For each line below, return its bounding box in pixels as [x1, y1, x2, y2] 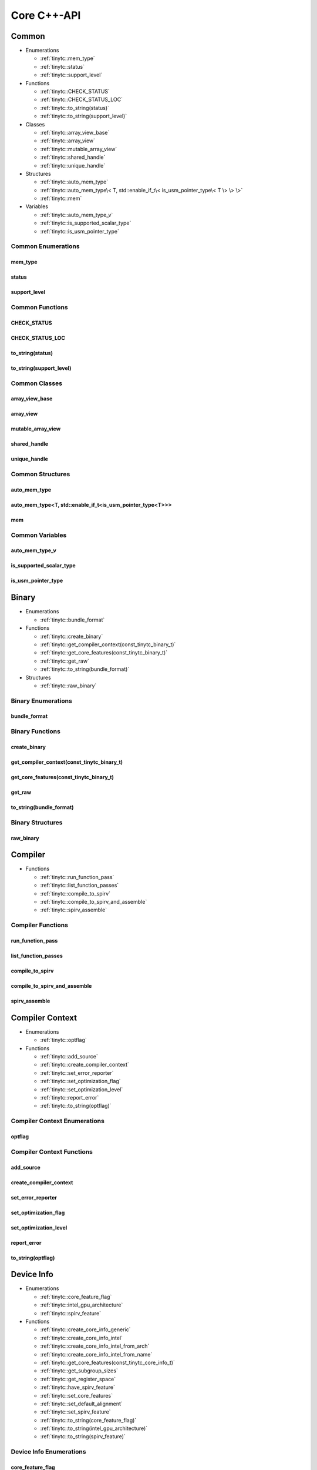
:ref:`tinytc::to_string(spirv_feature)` [40, 1433, 126, 1440]
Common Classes [11, 379, 63, 387]
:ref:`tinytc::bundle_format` [40, 616, 105, 623]
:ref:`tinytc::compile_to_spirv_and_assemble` [40, 898, 147, 906]
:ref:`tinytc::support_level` [40, 71, 103, 79]
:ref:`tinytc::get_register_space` [40, 1375, 116, 1382]
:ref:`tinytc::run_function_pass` [40, 873, 114, 880]
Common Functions [11, 303, 68, 311]
